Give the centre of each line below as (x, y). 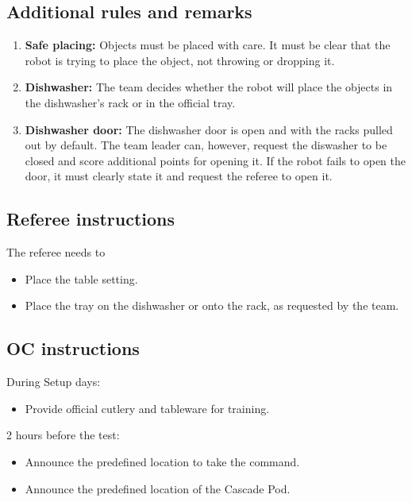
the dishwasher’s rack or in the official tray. (130, 102)
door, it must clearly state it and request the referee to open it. (179, 176)
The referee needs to (56, 252)
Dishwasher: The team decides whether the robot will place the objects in (209, 87)
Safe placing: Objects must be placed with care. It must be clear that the (208, 45)
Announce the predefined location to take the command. (162, 461)
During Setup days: (54, 382)
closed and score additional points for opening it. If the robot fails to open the (215, 160)
